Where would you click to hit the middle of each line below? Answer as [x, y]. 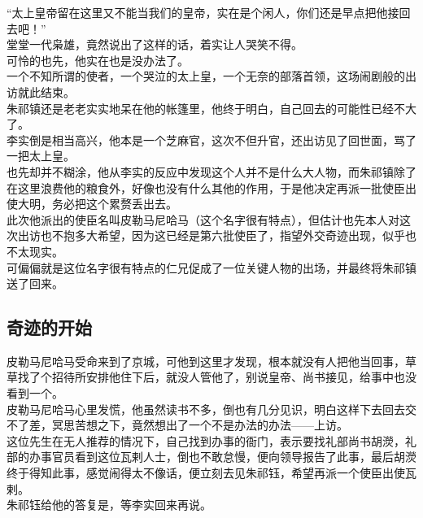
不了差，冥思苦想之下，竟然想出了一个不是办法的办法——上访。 [177, 425]
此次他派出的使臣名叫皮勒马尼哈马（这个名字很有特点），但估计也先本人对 [203, 219]
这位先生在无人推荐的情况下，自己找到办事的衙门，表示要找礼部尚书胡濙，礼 [211, 440]
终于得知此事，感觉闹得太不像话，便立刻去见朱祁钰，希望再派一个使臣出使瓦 [211, 473]
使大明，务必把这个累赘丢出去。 [92, 204]
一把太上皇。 [41, 156]
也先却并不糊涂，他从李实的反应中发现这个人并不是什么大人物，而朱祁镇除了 [211, 171]
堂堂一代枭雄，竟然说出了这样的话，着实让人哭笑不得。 [155, 44]
